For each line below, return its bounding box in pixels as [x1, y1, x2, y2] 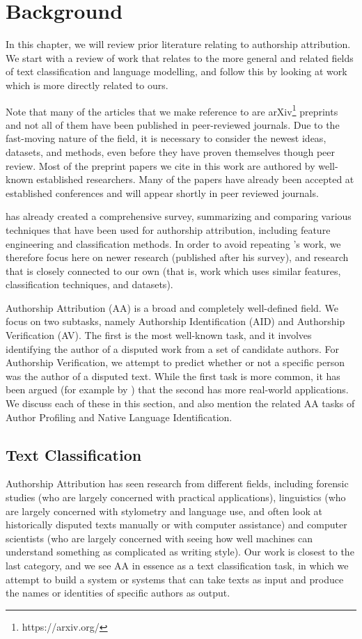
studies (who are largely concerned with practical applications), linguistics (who [6, 490, 346, 505]
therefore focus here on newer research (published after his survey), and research [6, 250, 349, 265]
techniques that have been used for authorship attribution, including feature [6, 222, 331, 237]
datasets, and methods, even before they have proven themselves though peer [6, 144, 335, 159]
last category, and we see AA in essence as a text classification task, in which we [6, 558, 349, 572]
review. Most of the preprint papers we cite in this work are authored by [6, 158, 315, 173]
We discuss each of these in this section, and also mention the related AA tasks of [6, 396, 355, 411]
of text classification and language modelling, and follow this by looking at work [6, 64, 347, 79]
